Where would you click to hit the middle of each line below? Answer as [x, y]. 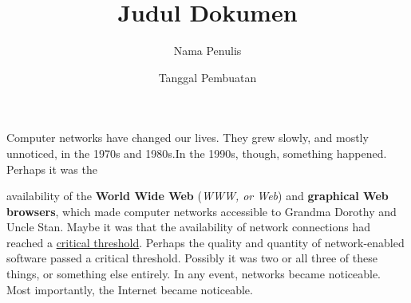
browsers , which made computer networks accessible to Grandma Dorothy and [202, 211]
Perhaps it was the [52, 169]
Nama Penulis [207, 51]
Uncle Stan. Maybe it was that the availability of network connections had [188, 227]
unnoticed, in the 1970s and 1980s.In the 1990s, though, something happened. [197, 153]
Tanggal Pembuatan [207, 77]
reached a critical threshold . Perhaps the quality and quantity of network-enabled [205, 242]
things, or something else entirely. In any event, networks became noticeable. [194, 274]
